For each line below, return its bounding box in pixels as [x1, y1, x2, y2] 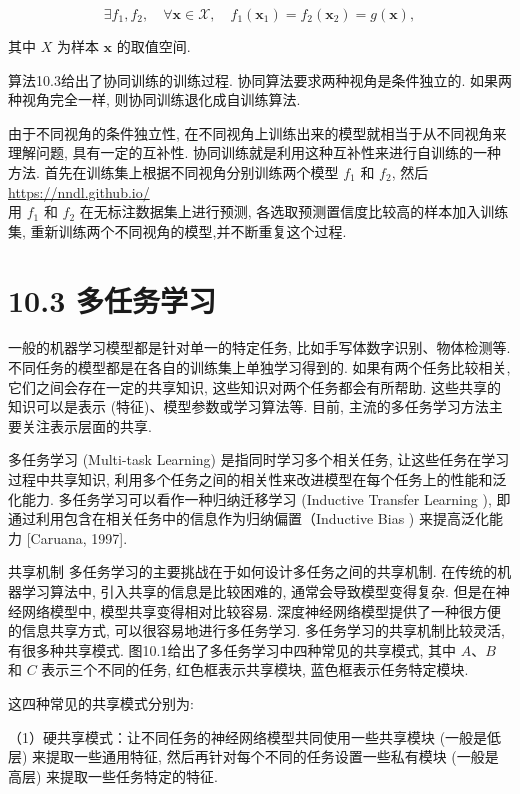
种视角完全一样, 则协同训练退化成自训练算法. [8, 89, 301, 110]
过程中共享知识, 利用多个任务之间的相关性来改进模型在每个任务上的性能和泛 [8, 469, 507, 490]
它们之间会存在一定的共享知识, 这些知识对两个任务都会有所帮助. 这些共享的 [8, 376, 502, 397]
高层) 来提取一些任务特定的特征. [8, 765, 218, 786]
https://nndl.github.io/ [8, 181, 150, 202]
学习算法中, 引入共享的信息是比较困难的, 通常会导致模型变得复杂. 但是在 [21, 581, 496, 601]
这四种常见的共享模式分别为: [8, 692, 194, 713]
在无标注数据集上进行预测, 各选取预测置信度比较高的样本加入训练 [79, 201, 509, 222]
